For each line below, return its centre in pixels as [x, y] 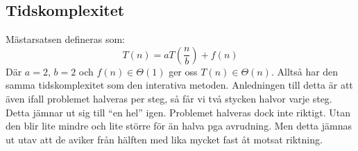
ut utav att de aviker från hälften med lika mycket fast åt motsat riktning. [164, 139]
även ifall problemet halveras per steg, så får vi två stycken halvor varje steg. [169, 98]
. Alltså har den [305, 71]
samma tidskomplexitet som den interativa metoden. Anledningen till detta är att [179, 85]
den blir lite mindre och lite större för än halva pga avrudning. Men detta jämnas [179, 126]
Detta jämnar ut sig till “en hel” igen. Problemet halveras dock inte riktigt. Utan [178, 112]
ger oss [183, 71]
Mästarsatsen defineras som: [65, 39]
